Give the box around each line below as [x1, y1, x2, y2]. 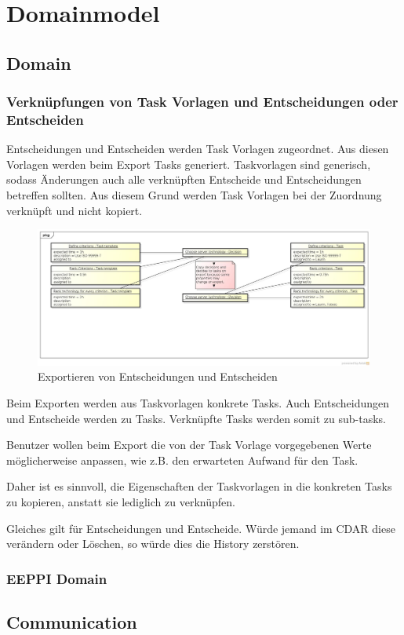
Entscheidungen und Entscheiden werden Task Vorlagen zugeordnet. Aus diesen [6, 141, 389, 157]
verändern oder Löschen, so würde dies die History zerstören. [6, 535, 300, 552]
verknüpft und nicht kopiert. [6, 202, 143, 218]
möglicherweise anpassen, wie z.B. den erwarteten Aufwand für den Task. [6, 451, 359, 468]
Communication [6, 609, 137, 633]
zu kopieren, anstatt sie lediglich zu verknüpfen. [6, 493, 235, 509]
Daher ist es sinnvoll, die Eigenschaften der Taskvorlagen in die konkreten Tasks [6, 478, 392, 494]
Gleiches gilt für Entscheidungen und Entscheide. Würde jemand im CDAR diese [6, 520, 395, 536]
